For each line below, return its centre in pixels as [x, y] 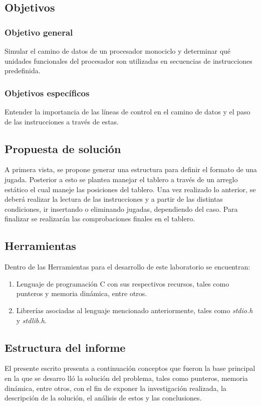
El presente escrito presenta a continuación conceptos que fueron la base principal [130, 368]
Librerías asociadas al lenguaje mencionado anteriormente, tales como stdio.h [135, 310]
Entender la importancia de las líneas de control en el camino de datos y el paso [127, 111]
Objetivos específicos [47, 93]
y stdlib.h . [31, 320]
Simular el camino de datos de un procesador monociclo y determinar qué [118, 51]
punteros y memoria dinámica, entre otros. [82, 293]
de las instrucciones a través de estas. [62, 121]
